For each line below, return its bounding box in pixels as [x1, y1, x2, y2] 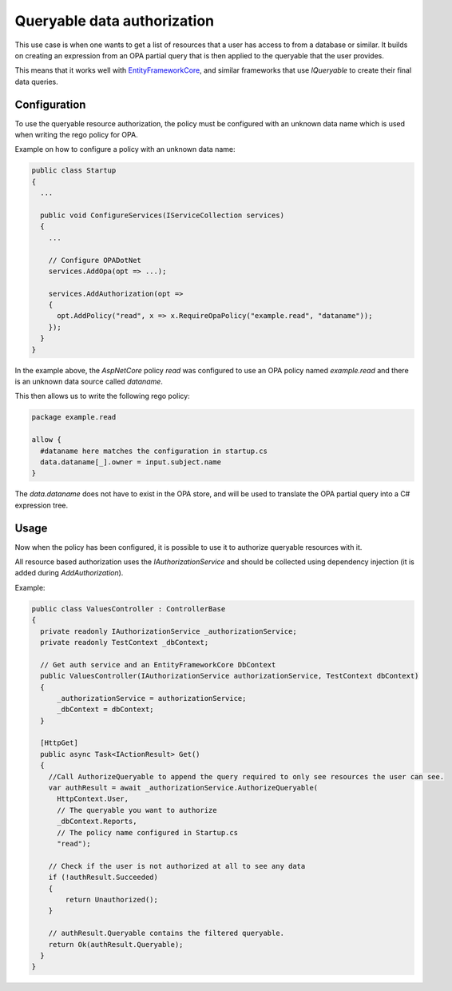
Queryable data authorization [14, 12, 215, 30]
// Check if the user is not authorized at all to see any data [48, 862, 306, 870]
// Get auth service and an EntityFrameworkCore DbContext [40, 660, 276, 669]
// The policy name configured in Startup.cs [57, 828, 239, 837]
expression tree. [14, 500, 69, 510]
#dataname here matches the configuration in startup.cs [40, 446, 268, 456]
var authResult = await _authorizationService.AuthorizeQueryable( [48, 783, 319, 793]
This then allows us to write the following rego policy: [14, 392, 191, 401]
